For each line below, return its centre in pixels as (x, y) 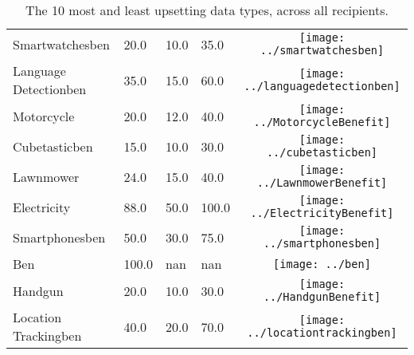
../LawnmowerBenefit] (322, 183)
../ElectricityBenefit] (322, 213)
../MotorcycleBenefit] (322, 122)
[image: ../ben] (322, 264)
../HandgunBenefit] (322, 297)
